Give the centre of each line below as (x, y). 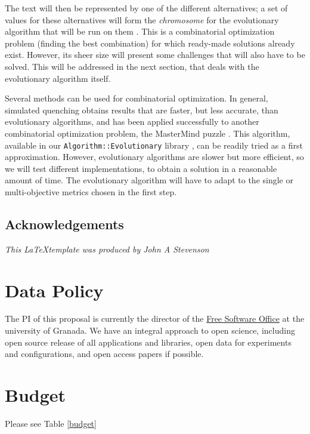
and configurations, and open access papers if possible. (104, 354)
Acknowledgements (64, 224)
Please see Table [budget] (51, 423)
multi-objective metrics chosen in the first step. (91, 191)
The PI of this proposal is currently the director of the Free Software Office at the (155, 318)
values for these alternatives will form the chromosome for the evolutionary (142, 19)
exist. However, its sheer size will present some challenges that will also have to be (155, 55)
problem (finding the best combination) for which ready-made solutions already (150, 43)
